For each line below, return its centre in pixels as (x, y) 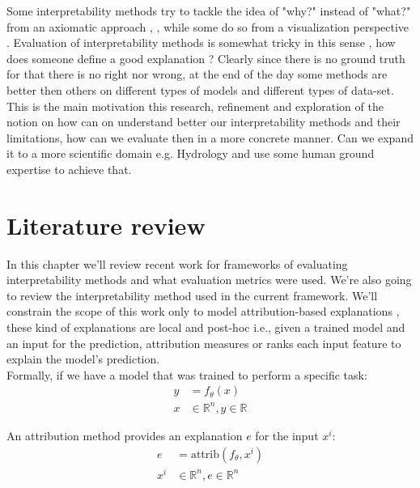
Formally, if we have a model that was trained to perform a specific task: (187, 374)
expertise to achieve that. (69, 169)
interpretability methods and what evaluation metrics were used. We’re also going (209, 280)
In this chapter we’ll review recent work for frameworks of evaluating (177, 263)
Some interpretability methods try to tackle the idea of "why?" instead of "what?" (209, 11)
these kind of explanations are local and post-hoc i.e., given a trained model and (206, 327)
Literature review (106, 225)
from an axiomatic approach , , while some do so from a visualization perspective (208, 26)
